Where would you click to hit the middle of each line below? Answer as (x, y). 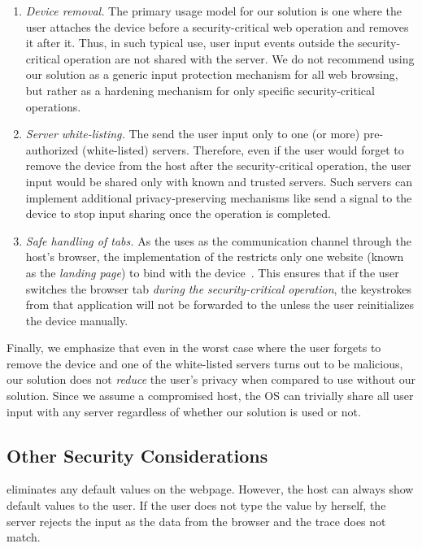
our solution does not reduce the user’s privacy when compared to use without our (211, 379)
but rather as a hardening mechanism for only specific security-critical (200, 90)
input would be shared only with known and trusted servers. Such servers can (219, 181)
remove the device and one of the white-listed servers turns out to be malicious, (205, 363)
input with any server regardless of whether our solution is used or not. (184, 411)
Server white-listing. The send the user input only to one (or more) (193, 134)
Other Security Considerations (137, 455)
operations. (53, 106)
